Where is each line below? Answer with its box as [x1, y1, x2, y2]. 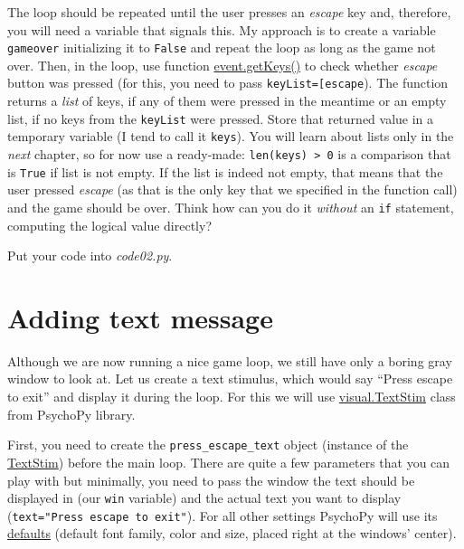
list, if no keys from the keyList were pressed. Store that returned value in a [7, 109, 434, 128]
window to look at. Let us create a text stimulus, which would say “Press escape [7, 369, 453, 388]
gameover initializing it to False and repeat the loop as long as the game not [7, 38, 436, 57]
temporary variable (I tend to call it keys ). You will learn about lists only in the [7, 127, 454, 146]
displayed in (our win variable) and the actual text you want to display [7, 488, 402, 507]
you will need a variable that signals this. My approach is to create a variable [7, 20, 436, 39]
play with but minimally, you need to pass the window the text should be [7, 470, 415, 489]
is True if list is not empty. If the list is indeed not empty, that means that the [7, 162, 443, 181]
